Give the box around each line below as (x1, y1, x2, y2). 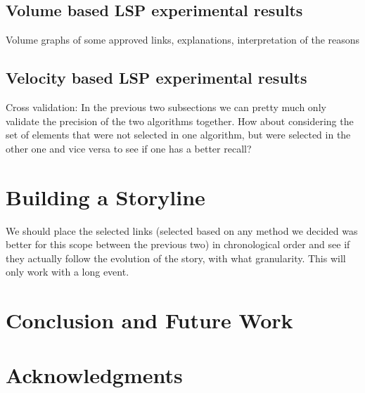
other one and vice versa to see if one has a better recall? (6, 141, 252, 155)
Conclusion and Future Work (6, 306, 293, 335)
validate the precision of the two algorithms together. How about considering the (6, 113, 354, 128)
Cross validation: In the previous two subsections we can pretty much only (6, 100, 326, 114)
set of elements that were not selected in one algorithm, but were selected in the (6, 127, 351, 142)
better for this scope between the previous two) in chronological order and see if (6, 237, 350, 252)
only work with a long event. (6, 264, 129, 279)
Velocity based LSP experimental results (6, 67, 307, 89)
